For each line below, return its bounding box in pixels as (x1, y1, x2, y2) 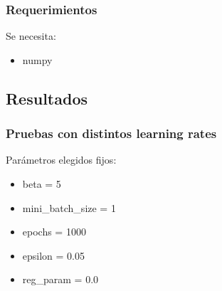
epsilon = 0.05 (22, 248, 85, 263)
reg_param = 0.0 (22, 272, 99, 287)
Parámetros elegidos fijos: (6, 152, 117, 167)
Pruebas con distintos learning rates (6, 125, 217, 142)
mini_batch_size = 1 (22, 200, 116, 215)
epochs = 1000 (22, 224, 86, 239)
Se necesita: (6, 28, 56, 43)
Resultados (6, 87, 88, 109)
